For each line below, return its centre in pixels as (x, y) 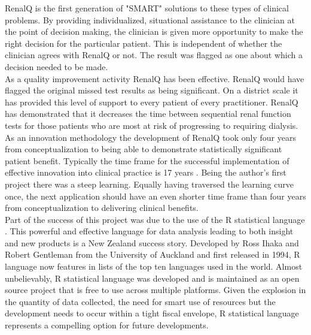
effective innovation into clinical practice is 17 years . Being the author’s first (146, 172)
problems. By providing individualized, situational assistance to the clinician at (150, 19)
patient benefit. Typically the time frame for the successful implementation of (147, 160)
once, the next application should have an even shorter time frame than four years (155, 196)
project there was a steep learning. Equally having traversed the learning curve (149, 184)
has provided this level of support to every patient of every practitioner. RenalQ (152, 102)
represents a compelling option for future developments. (107, 325)
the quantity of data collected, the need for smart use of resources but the (140, 301)
